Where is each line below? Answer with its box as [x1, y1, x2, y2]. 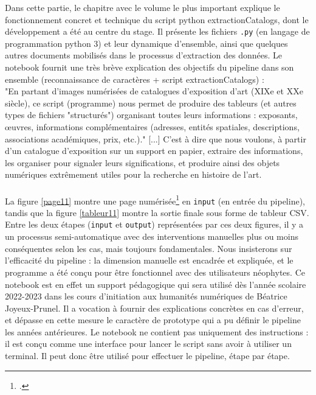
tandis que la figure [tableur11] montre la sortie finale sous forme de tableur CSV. [5, 206, 309, 218]
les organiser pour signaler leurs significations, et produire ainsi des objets [5, 156, 280, 169]
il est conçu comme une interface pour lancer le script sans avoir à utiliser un [5, 337, 292, 350]
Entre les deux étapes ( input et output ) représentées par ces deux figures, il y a [5, 218, 303, 231]
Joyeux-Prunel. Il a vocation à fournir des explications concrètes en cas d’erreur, [5, 301, 304, 314]
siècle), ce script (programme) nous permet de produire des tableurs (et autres [5, 96, 297, 109]
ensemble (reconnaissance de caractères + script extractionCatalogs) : [5, 72, 264, 85]
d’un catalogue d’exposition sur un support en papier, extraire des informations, [5, 144, 303, 157]
